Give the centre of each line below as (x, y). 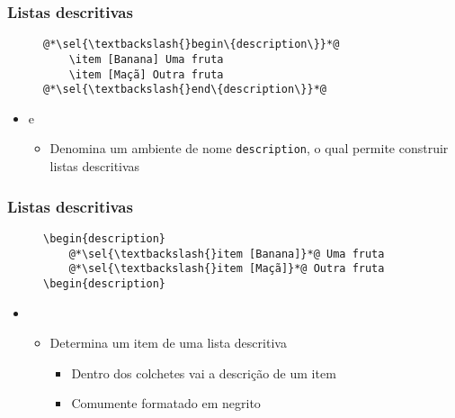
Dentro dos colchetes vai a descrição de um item (204, 373)
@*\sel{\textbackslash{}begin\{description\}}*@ (192, 45)
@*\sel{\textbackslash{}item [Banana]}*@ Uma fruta (227, 254)
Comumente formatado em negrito (166, 403)
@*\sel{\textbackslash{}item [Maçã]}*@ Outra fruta (227, 269)
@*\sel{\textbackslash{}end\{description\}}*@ (185, 90)
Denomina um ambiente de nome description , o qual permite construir (249, 148)
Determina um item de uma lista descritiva (168, 343)
